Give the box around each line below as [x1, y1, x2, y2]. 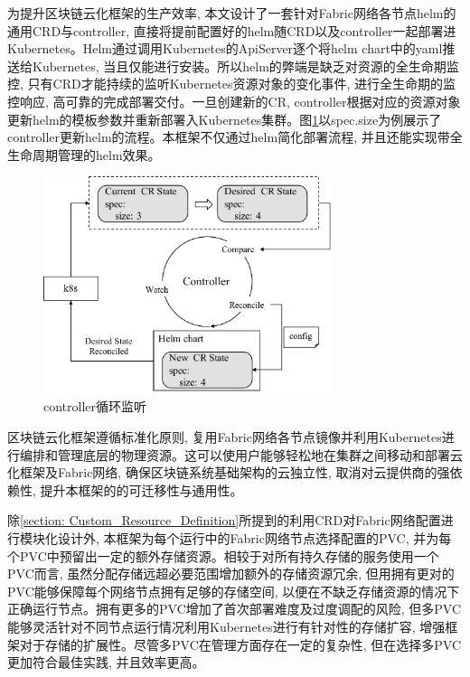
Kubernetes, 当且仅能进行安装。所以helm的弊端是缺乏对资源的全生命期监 [32, 56, 459, 75]
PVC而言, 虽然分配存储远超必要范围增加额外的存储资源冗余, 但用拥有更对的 [7, 564, 455, 583]
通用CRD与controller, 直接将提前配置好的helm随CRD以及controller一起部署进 [7, 21, 456, 40]
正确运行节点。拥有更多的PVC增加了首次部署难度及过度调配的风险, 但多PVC [7, 599, 462, 618]
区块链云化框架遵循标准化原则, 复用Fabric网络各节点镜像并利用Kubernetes [7, 428, 442, 447]
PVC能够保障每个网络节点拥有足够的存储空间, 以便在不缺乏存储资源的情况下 [7, 581, 460, 600]
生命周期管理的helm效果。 [7, 145, 161, 164]
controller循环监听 [43, 397, 147, 416]
